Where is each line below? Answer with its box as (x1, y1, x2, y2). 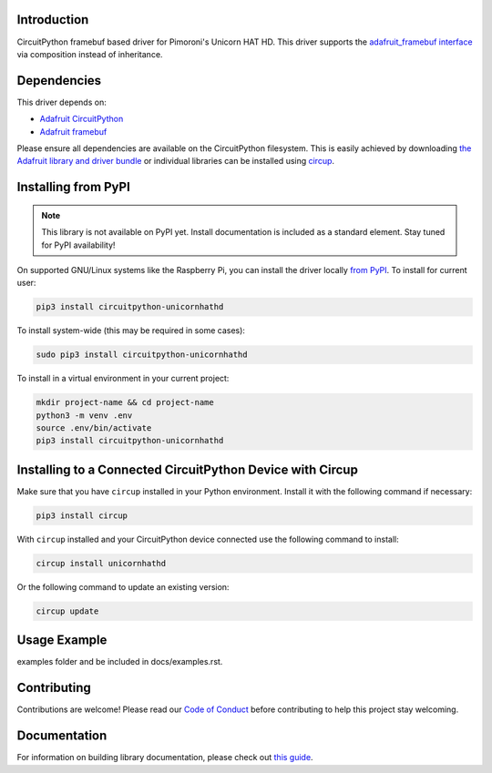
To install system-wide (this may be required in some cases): (16, 325, 246, 336)
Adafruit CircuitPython (39, 114, 124, 125)
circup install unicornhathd (36, 558, 167, 568)
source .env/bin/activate (36, 423, 152, 433)
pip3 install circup (36, 510, 128, 521)
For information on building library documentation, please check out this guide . (16, 752, 313, 763)
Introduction (16, 12, 89, 27)
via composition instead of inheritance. (16, 48, 163, 59)
